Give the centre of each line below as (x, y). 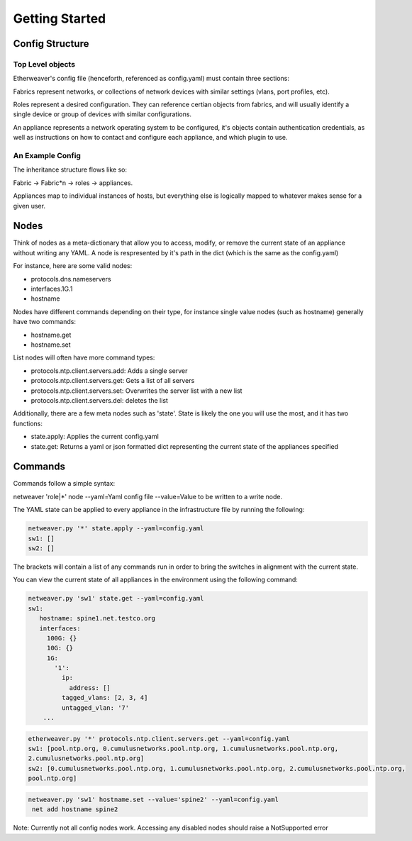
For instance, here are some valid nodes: (73, 266)
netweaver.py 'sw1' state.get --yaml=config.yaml (116, 598)
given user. (29, 206)
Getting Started (60, 18)
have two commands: (44, 322)
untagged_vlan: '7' (95, 708)
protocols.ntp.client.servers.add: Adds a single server (109, 371)
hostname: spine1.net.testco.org (98, 618)
